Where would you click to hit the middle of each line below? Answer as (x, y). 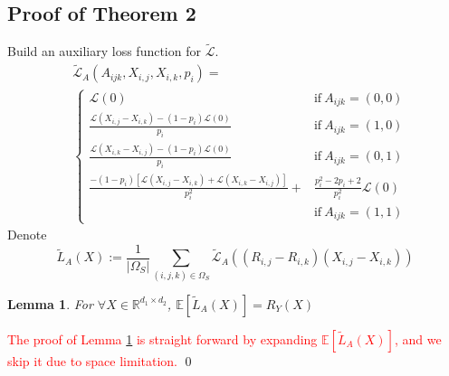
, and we (418, 338)
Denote (27, 235)
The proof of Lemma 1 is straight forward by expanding (162, 338)
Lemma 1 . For (50, 303)
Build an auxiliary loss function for (104, 51)
